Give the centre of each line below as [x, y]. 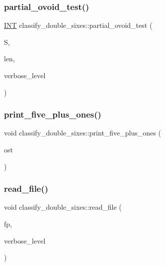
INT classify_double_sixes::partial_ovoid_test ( [78, 25]
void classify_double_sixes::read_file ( [63, 207]
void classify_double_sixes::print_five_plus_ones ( [82, 133]
